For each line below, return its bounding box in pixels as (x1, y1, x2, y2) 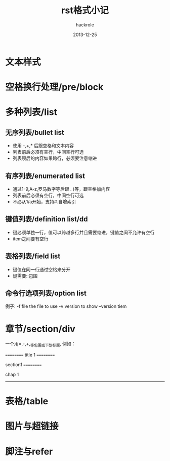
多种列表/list (5, 107, 57, 118)
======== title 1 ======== (5, 352, 55, 358)
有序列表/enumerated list (5, 171, 85, 180)
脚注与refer (5, 446, 53, 457)
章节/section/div (5, 323, 76, 335)
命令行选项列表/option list (5, 289, 87, 297)
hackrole (75, 21, 95, 28)
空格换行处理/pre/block (5, 82, 104, 93)
